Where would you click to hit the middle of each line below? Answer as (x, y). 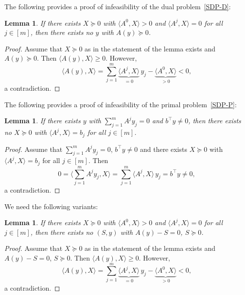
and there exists (163, 149)
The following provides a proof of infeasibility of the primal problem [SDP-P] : (121, 104)
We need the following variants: (51, 206)
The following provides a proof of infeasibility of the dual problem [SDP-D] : (118, 6)
